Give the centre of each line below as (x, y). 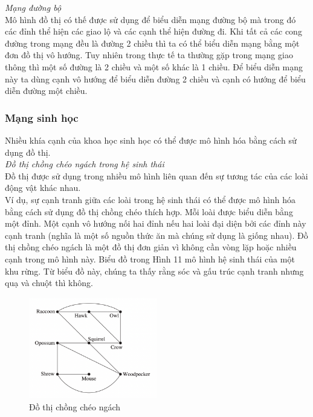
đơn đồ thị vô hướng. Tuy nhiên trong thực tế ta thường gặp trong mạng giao (149, 55)
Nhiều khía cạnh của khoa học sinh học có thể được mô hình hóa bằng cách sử (151, 140)
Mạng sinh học (42, 117)
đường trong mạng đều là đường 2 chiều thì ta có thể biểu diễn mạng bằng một (152, 43)
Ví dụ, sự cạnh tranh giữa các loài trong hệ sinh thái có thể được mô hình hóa (150, 199)
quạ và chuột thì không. (49, 283)
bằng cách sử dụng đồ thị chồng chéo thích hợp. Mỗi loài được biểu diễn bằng (149, 211)
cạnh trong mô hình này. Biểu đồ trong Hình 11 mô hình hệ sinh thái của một (150, 259)
